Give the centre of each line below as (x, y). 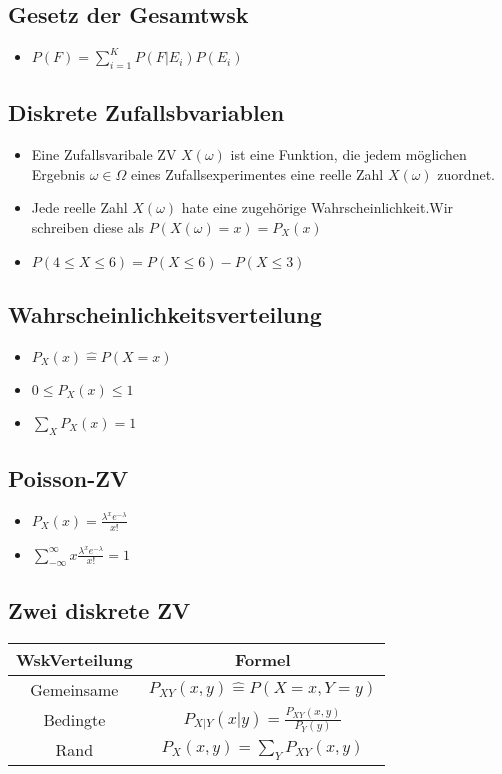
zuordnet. (466, 173)
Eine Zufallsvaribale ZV (104, 154)
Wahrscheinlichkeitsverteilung (165, 313)
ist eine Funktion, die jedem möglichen (348, 154)
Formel (262, 659)
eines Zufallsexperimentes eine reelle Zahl (257, 173)
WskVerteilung (74, 659)
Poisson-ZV (68, 477)
